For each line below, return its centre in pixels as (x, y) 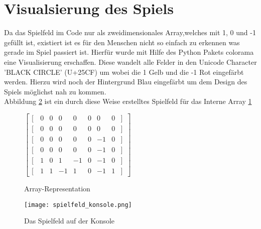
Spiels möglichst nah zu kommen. (55, 91)
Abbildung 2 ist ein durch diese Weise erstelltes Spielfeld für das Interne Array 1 (128, 101)
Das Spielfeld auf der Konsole (70, 221)
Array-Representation (57, 189)
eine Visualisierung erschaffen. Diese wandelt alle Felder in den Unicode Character (130, 62)
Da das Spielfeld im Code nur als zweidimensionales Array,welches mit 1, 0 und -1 (130, 32)
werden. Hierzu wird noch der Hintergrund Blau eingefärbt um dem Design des (126, 82)
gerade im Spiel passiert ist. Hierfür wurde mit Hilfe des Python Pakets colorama (129, 52)
